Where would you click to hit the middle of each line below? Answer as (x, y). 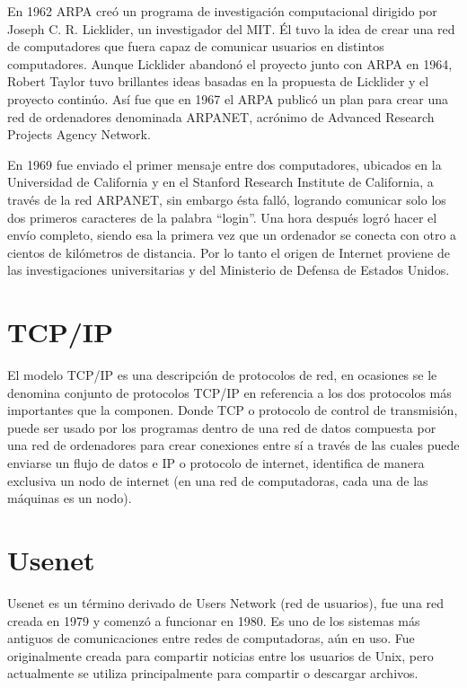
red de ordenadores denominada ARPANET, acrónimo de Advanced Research (221, 116)
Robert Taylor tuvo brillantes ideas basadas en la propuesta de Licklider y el (218, 81)
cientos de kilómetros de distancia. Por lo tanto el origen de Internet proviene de (229, 252)
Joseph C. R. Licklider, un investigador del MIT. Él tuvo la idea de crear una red (231, 28)
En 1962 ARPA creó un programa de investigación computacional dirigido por (222, 11)
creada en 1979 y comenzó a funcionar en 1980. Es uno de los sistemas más (214, 620)
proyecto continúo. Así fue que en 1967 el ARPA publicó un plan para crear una (228, 98)
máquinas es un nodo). (70, 498)
